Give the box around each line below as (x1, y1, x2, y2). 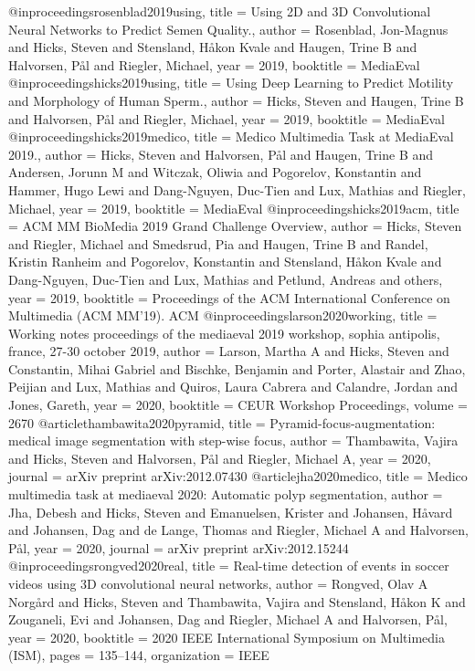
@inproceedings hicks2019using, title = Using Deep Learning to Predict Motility (8, 73, 454, 92)
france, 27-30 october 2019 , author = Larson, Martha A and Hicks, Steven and (8, 341, 449, 361)
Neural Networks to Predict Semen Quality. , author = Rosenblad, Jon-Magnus (8, 19, 449, 38)
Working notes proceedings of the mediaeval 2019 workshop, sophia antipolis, (8, 323, 440, 342)
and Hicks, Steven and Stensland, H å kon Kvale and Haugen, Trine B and (8, 37, 417, 57)
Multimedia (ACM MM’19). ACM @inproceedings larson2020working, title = (8, 306, 438, 325)
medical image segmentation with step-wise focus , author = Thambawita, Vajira (8, 431, 459, 450)
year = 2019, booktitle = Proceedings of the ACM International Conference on (8, 288, 450, 307)
